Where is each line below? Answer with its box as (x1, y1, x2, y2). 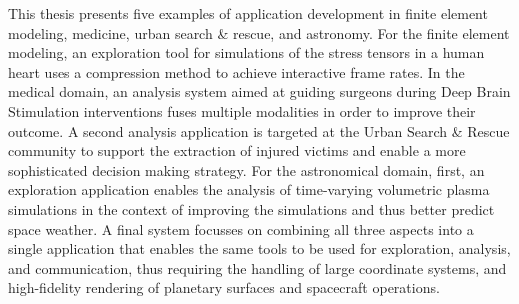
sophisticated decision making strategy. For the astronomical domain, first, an (8, 159, 485, 180)
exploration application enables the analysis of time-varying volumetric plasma (8, 179, 490, 200)
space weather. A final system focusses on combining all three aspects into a (8, 218, 474, 239)
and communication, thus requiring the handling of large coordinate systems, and (8, 257, 507, 278)
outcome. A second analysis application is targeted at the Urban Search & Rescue (8, 120, 510, 141)
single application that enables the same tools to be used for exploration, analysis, (8, 238, 511, 259)
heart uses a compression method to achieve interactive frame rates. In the (8, 61, 465, 82)
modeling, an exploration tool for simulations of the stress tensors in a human (8, 42, 485, 63)
